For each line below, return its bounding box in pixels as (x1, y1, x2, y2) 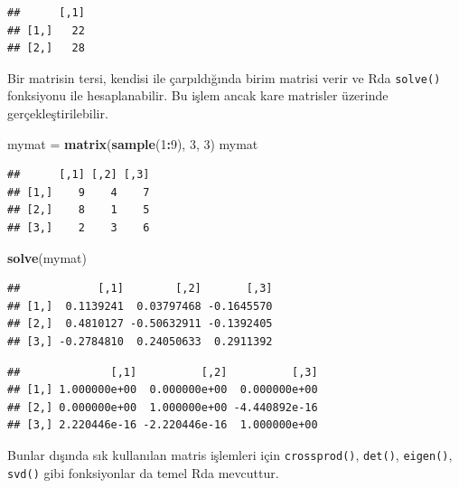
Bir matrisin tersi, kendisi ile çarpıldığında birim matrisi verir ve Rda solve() (7, 68, 441, 87)
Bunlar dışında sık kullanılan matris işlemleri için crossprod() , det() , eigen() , (7, 445, 453, 464)
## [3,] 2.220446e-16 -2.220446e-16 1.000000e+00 (7, 418, 318, 432)
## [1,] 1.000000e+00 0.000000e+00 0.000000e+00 (7, 383, 318, 397)
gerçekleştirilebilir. (7, 104, 108, 123)
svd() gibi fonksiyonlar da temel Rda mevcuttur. (7, 463, 279, 482)
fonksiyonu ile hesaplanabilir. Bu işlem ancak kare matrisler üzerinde (7, 86, 389, 105)
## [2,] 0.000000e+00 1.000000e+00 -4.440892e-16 (7, 400, 318, 414)
